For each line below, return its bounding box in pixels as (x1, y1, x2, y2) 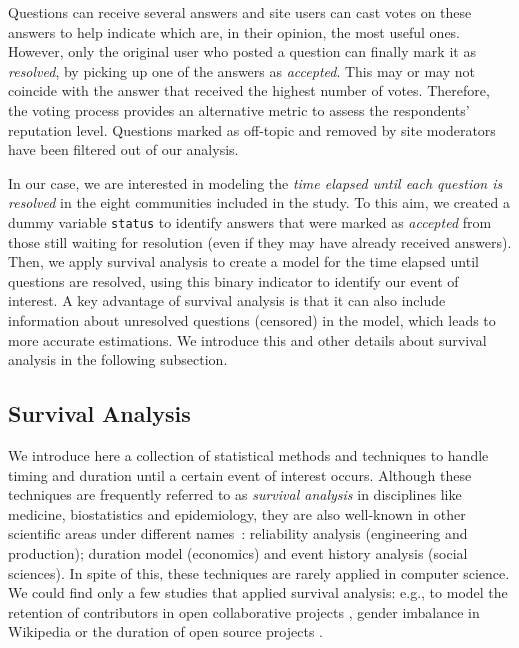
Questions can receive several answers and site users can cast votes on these (8, 2, 472, 22)
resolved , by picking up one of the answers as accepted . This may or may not (8, 60, 475, 81)
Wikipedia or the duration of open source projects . (8, 621, 323, 642)
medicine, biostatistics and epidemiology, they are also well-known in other (8, 503, 466, 524)
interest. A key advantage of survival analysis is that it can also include (8, 290, 446, 311)
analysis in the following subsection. (8, 349, 228, 370)
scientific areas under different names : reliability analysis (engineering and (8, 523, 468, 544)
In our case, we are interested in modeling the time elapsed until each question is (8, 172, 503, 193)
